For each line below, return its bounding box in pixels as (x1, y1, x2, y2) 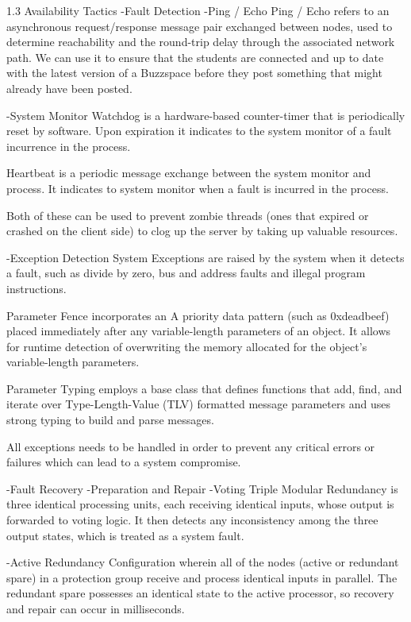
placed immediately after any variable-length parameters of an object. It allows (6, 323, 391, 339)
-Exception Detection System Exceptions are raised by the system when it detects (6, 249, 405, 265)
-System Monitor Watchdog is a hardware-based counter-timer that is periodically (6, 106, 405, 123)
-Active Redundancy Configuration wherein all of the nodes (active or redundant (6, 554, 399, 570)
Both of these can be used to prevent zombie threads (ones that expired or (6, 207, 369, 223)
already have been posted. (6, 79, 133, 96)
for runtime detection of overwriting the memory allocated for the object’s (6, 338, 367, 354)
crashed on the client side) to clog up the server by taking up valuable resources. (6, 222, 398, 239)
